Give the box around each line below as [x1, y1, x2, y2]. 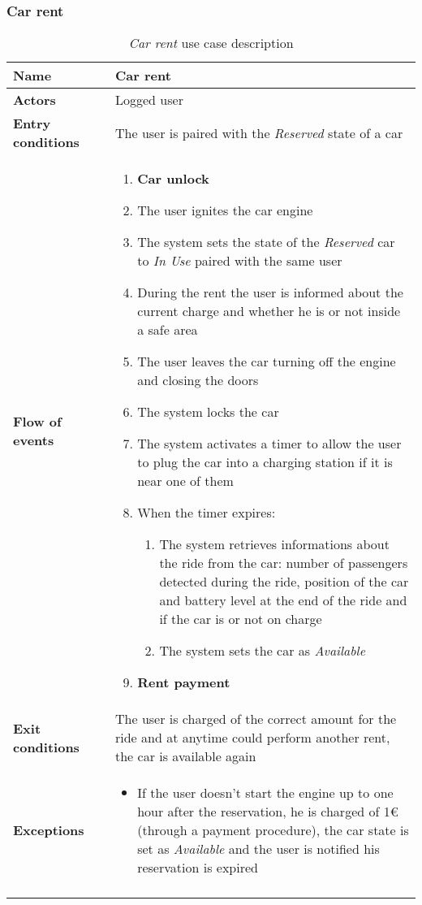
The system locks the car [137, 402, 279, 422]
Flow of [13, 411, 62, 431]
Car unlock [137, 169, 209, 188]
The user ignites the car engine [137, 201, 313, 220]
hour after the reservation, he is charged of [137, 802, 380, 821]
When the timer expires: [137, 503, 276, 522]
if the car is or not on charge [159, 609, 322, 629]
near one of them [137, 471, 234, 491]
